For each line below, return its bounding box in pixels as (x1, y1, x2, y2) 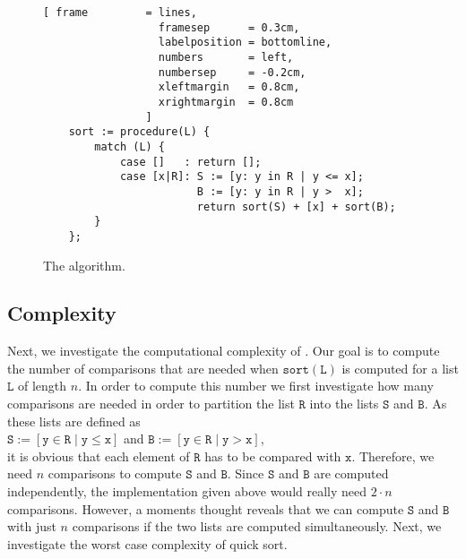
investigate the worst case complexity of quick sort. (7, 534, 288, 553)
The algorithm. (43, 255, 125, 274)
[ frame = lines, (43, 6, 197, 19)
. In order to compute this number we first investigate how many (78, 376, 434, 395)
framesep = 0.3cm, (158, 21, 300, 34)
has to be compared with (204, 446, 341, 465)
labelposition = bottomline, (158, 36, 332, 49)
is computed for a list (341, 358, 459, 377)
